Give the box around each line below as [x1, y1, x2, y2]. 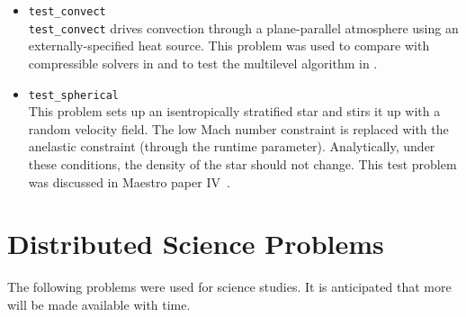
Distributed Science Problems [7, 225, 384, 262]
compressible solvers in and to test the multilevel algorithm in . [28, 53, 378, 72]
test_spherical [28, 88, 120, 102]
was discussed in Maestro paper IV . [28, 172, 230, 191]
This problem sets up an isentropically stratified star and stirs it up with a [28, 102, 441, 121]
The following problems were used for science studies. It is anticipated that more [7, 277, 452, 296]
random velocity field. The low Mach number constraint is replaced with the [28, 119, 449, 138]
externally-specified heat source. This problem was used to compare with [28, 36, 430, 55]
